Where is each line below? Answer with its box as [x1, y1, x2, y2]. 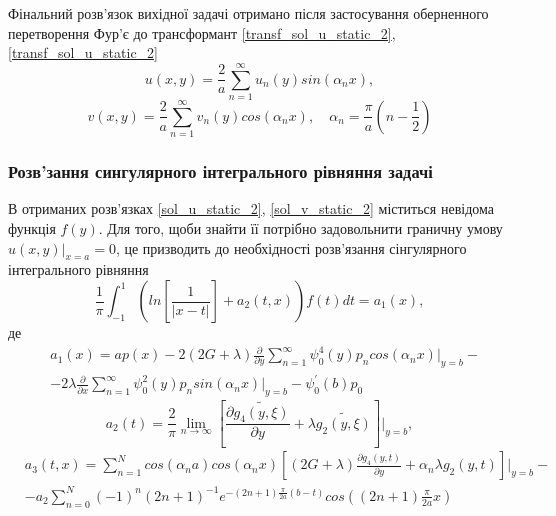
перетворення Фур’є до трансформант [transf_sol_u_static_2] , [8, 22, 396, 43]
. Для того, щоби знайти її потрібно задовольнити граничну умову [98, 218, 503, 239]
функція [8, 218, 56, 239]
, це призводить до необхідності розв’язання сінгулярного [115, 237, 467, 258]
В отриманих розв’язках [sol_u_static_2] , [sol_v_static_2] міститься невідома [8, 198, 494, 219]
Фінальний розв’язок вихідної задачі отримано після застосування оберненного [8, 3, 489, 23]
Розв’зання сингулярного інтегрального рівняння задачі [8, 159, 433, 184]
